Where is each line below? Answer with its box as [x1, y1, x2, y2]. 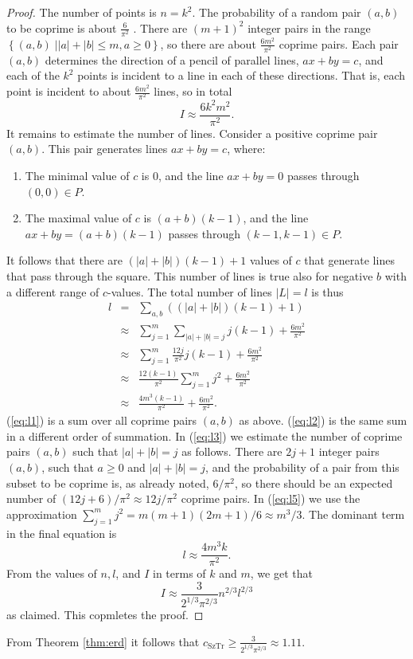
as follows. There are [181, 443, 282, 460]
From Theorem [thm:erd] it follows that [6, 633, 200, 649]
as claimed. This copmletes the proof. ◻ [6, 606, 204, 623]
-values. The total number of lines [107, 283, 272, 300]
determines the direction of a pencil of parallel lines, [45, 51, 299, 68]
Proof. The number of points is [6, 4, 157, 20]
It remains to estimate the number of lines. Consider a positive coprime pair [6, 124, 378, 141]
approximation [6, 505, 77, 522]
